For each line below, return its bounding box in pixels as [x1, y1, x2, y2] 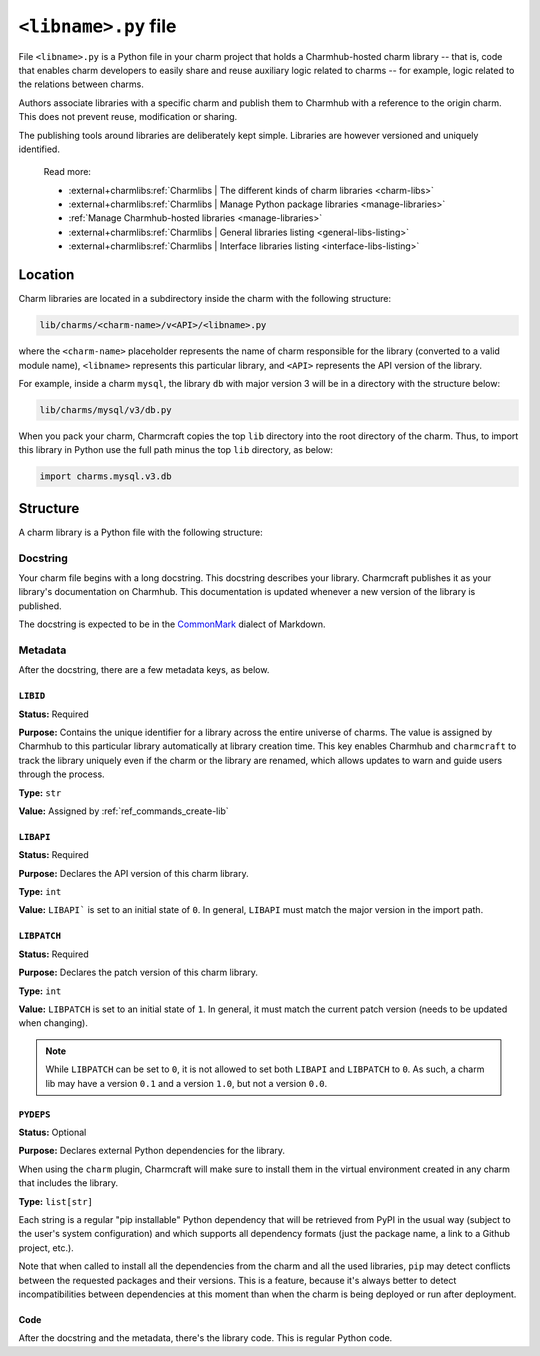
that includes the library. [18, 1177, 119, 1189]
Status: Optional [18, 1126, 87, 1138]
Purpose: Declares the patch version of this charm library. [18, 966, 259, 979]
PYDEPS [18, 1108, 51, 1120]
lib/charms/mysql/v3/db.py [39, 404, 172, 415]
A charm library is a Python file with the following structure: [18, 526, 264, 538]
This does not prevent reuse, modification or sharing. [18, 111, 238, 123]
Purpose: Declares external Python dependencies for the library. [18, 1145, 285, 1157]
